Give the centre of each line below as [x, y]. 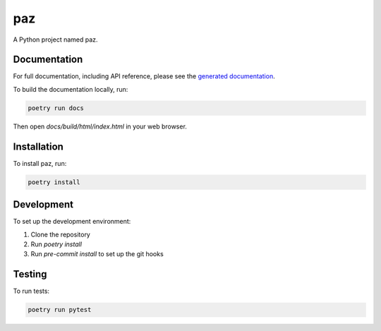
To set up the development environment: [72, 222]
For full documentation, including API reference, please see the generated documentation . [144, 76]
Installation [38, 146]
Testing [30, 274]
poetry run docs [56, 108]
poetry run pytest [60, 310]
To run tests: [31, 291]
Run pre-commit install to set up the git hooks [97, 254]
